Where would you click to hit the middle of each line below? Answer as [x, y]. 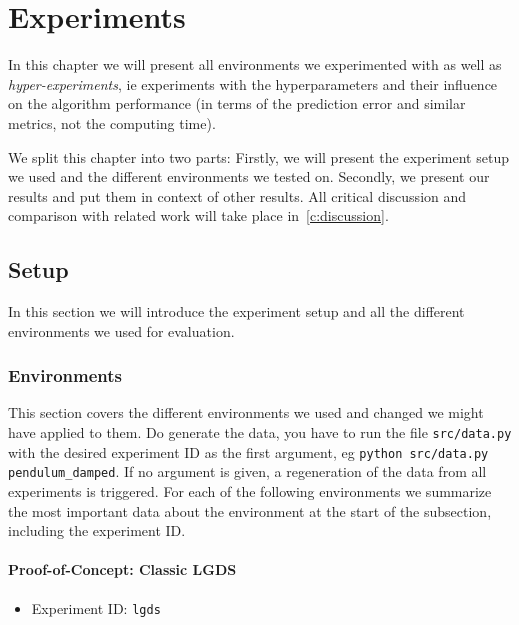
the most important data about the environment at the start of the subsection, [250, 510]
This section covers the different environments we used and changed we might [246, 412]
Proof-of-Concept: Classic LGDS [122, 569]
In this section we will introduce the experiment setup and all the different [236, 311]
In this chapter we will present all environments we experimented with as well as [255, 64]
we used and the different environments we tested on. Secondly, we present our [249, 176]
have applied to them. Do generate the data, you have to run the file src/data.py [260, 432]
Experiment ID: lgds [96, 607]
